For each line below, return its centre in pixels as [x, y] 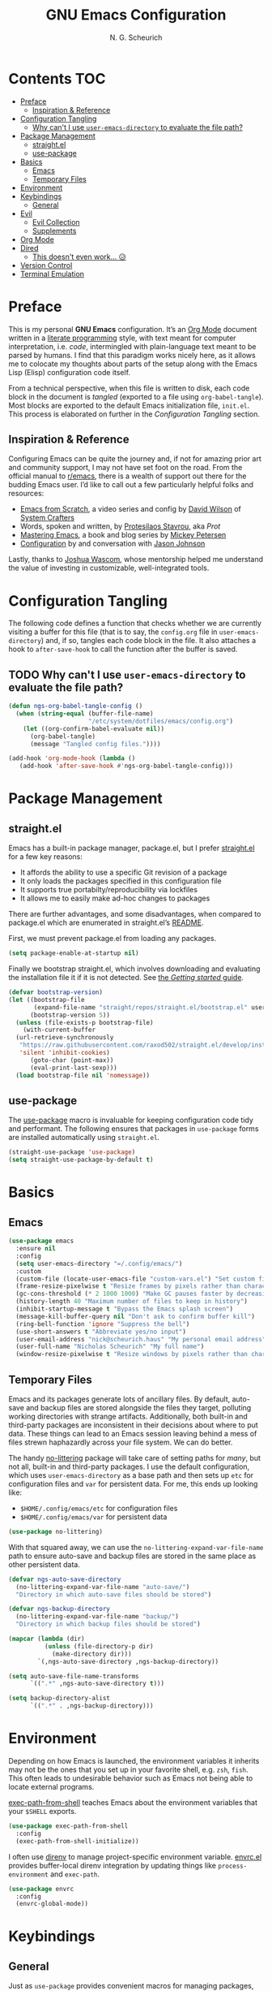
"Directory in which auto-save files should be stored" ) [114, 1594]
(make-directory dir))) [91, 1654]
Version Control [46, 265]
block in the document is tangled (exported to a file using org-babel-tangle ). [136, 396]
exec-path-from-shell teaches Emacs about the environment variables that [133, 1803]
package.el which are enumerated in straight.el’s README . [106, 922]
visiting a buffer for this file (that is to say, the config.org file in [113, 632]
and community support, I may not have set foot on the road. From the [125, 468]
